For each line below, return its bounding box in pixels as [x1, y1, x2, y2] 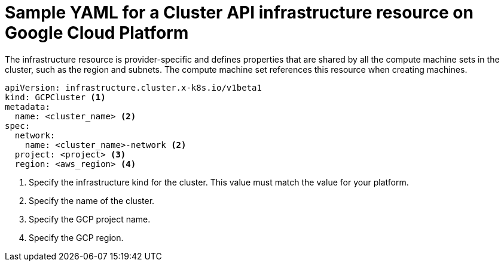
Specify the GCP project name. [29, 214, 151, 224]
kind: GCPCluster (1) [5, 92, 106, 102]
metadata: [5, 101, 50, 112]
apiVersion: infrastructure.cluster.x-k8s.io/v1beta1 [5, 82, 262, 92]
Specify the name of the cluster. [29, 195, 155, 206]
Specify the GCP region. [29, 232, 124, 243]
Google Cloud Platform [5, 23, 189, 43]
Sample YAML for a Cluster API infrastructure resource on [5, 2, 474, 23]
